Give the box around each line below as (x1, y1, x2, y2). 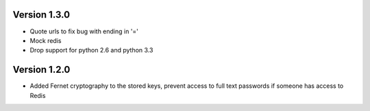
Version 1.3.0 (12, 9, 71, 20)
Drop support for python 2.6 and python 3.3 (29, 46, 153, 54)
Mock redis (29, 36, 62, 44)
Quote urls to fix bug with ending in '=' (29, 27, 138, 35)
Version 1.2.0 (12, 64, 71, 76)
